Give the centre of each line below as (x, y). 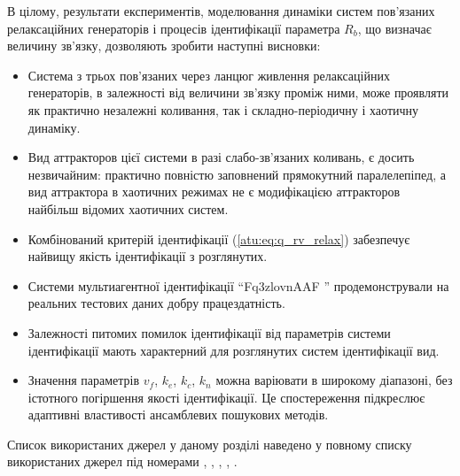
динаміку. (54, 127)
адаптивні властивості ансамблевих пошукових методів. (178, 415)
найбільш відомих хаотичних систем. (128, 208)
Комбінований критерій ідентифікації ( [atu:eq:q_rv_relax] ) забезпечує (219, 238)
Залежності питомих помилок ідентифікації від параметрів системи (209, 332)
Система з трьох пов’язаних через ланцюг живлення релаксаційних (209, 75)
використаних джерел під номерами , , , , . (122, 461)
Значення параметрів (84, 380)
